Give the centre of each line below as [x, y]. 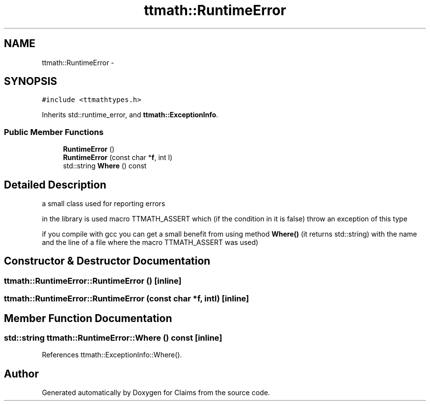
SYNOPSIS [31, 81]
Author [21, 374]
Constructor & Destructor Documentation [107, 261]
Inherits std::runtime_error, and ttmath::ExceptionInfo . [130, 115]
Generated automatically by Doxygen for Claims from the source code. [156, 393]
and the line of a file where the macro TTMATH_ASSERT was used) [150, 243]
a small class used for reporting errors [104, 204]
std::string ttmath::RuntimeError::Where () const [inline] [113, 338]
